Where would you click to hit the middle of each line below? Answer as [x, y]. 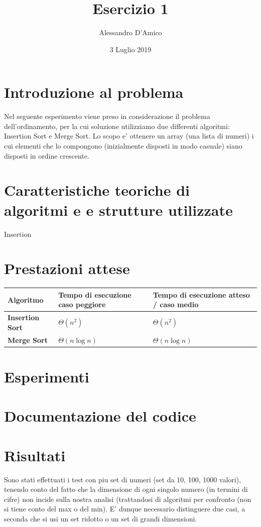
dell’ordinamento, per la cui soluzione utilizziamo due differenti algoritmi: [117, 126]
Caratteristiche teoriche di [97, 190]
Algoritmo [26, 299]
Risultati [35, 455]
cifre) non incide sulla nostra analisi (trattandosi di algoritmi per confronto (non [128, 499]
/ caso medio [176, 304]
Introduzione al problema [94, 92]
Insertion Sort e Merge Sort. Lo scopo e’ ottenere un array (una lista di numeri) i [129, 136]
